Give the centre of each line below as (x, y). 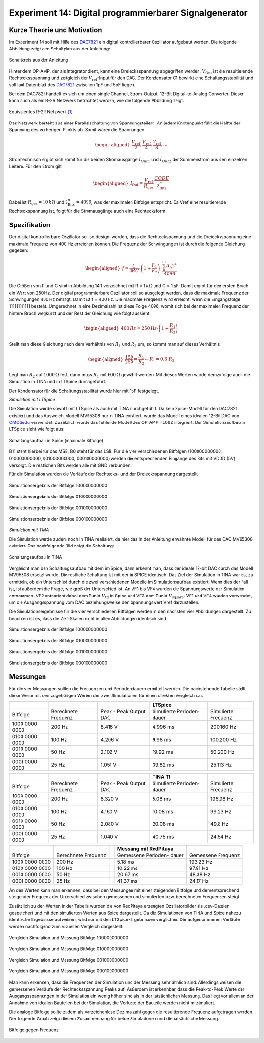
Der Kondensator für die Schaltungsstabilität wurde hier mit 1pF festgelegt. (84, 391)
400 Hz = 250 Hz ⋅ (140, 329)
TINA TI (161, 777)
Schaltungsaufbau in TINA (35, 557)
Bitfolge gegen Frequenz (34, 1030)
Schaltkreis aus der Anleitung (39, 60)
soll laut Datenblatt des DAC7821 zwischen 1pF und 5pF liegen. (72, 85)
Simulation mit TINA (29, 530)
